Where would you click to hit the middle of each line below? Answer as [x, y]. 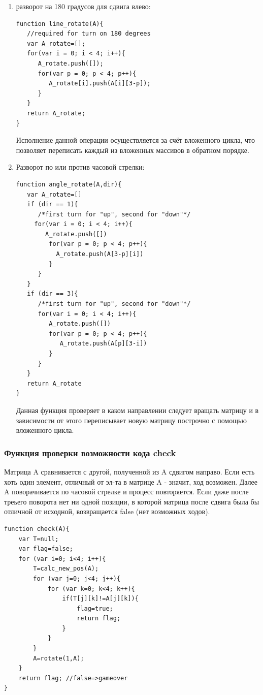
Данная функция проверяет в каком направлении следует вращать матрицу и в [137, 410]
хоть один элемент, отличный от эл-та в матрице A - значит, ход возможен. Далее [131, 481]
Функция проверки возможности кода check [90, 452]
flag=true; [95, 608]
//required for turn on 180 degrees [89, 34]
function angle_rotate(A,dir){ [69, 184]
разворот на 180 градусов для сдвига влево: [83, 6]
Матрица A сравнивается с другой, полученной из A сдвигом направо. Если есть [129, 471]
